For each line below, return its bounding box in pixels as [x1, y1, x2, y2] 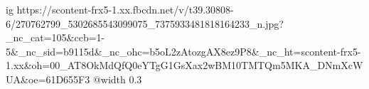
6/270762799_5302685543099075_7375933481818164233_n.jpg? [6, 16, 284, 31]
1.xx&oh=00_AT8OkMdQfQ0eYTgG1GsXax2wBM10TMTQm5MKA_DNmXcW [6, 58, 363, 73]
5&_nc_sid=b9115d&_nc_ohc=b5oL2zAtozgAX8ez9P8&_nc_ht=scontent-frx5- [6, 43, 361, 58]
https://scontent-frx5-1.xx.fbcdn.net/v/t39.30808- [16, 2, 234, 16]
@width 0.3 [92, 71, 142, 86]
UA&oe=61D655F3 [6, 71, 90, 86]
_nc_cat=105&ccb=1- [6, 30, 105, 45]
